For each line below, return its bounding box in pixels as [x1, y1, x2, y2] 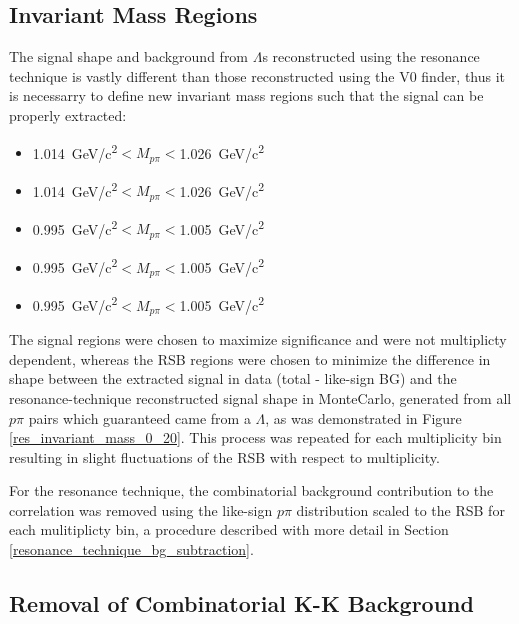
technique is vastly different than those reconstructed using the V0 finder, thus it [9, 65, 506, 86]
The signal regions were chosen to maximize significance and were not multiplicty [9, 329, 507, 350]
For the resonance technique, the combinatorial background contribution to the [9, 480, 494, 501]
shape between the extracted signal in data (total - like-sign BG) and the [9, 368, 457, 389]
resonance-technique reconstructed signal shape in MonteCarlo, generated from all [9, 387, 512, 408]
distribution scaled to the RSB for [296, 499, 505, 520]
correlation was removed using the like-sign [9, 499, 273, 520]
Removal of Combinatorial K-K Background [9, 588, 474, 619]
